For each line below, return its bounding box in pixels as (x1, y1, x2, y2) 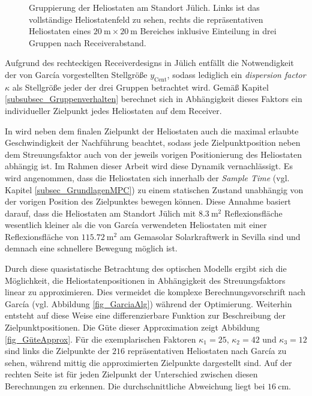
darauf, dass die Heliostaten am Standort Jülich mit (5, 206, 196, 219)
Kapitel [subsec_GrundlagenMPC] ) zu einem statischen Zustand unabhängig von (5, 183, 304, 196)
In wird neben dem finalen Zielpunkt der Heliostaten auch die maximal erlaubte (5, 124, 299, 137)
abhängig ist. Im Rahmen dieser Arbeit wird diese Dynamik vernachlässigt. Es (5, 160, 293, 172)
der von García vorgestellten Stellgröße (5, 68, 148, 80)
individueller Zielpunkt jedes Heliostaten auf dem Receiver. (5, 104, 222, 116)
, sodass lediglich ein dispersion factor (167, 68, 306, 80)
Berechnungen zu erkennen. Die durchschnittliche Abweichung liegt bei (5, 380, 265, 392)
